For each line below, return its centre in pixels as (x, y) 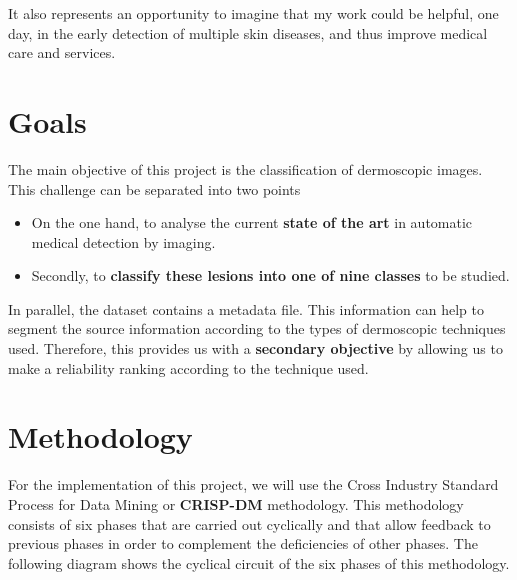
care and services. (62, 52)
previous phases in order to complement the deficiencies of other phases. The (243, 543)
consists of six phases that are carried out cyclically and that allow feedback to (249, 523)
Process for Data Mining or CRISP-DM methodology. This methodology (236, 503)
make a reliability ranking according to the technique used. (188, 367)
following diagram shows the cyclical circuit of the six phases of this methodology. (259, 562)
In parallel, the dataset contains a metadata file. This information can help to (246, 308)
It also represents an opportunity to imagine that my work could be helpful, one (253, 13)
